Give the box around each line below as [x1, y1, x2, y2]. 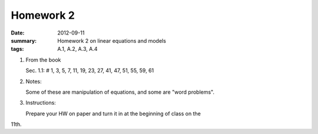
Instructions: [25, 99, 56, 106]
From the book [25, 56, 61, 63]
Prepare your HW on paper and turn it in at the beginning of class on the [25, 110, 201, 117]
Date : [11, 29, 25, 36]
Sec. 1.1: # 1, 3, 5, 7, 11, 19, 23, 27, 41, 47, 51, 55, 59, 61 [25, 67, 154, 74]
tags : [11, 46, 24, 53]
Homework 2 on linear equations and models [57, 37, 166, 44]
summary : [11, 37, 37, 44]
